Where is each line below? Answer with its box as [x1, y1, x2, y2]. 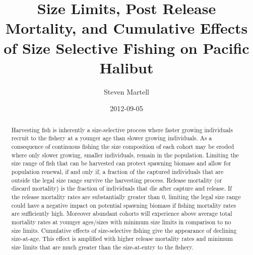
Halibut [99, 57, 154, 77]
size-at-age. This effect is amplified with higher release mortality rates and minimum [11, 234, 233, 243]
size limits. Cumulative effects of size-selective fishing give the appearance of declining [11, 226, 237, 234]
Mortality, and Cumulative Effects [5, 18, 248, 38]
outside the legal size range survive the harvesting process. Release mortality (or [11, 176, 222, 184]
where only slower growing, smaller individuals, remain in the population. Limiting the [11, 150, 239, 159]
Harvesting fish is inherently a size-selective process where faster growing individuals [11, 125, 233, 134]
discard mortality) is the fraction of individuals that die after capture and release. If [11, 184, 232, 193]
